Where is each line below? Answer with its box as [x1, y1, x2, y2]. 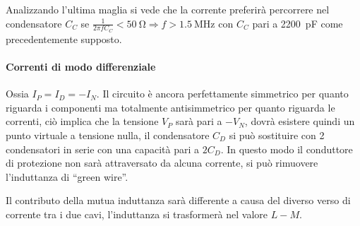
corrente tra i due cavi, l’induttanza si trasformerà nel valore [6, 206, 268, 221]
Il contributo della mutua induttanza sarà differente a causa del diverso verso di [6, 193, 351, 208]
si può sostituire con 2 [229, 128, 325, 142]
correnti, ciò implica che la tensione [6, 114, 159, 129]
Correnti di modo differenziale [6, 59, 156, 74]
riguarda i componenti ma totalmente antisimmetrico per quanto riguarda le [6, 100, 335, 114]
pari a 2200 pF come [252, 16, 343, 30]
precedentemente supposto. [6, 31, 122, 46]
